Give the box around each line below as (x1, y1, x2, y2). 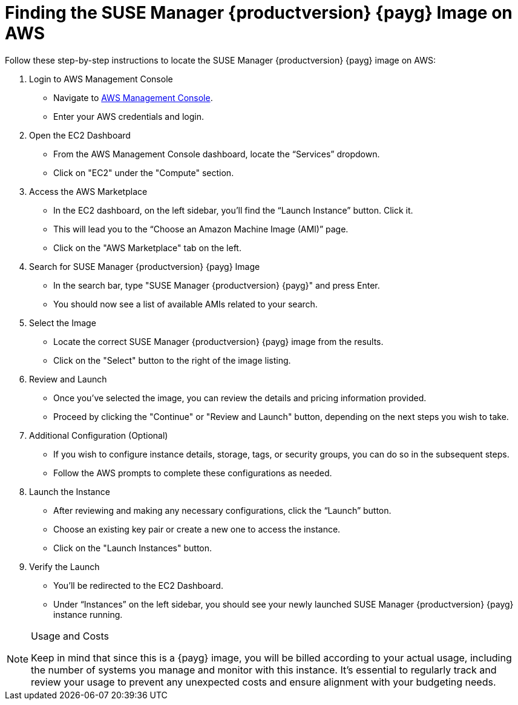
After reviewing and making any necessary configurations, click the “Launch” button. (53, 505, 392, 516)
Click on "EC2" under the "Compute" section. (53, 167, 234, 178)
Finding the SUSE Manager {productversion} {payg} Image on (5, 2, 513, 23)
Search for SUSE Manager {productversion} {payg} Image (29, 261, 260, 272)
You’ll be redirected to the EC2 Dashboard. (53, 580, 223, 591)
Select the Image (29, 317, 96, 328)
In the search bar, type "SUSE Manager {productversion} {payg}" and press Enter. (53, 280, 380, 290)
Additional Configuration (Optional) (29, 430, 168, 441)
